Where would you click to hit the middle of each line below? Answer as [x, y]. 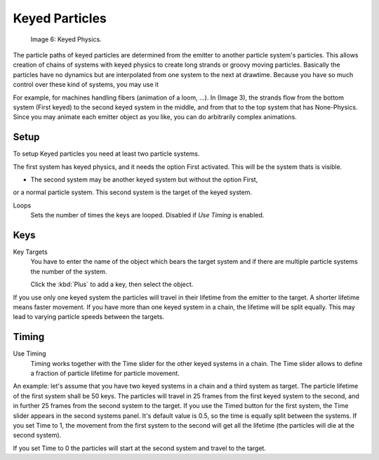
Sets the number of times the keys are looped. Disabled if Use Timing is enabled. [147, 215]
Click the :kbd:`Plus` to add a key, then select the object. [112, 285]
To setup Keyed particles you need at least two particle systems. [106, 154]
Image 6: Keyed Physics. [66, 39]
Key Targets [31, 252]
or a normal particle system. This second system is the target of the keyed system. [133, 192]
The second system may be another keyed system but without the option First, [144, 180]
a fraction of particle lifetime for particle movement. [105, 373]
